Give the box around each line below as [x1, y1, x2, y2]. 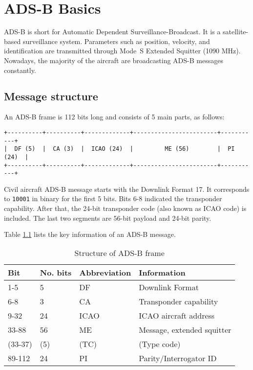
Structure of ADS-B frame [74, 247, 165, 258]
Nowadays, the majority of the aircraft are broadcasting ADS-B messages [4, 55, 223, 65]
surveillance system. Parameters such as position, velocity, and [22, 36, 210, 46]
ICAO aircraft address [139, 309, 215, 321]
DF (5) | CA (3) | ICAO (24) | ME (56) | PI [14, 145, 235, 153]
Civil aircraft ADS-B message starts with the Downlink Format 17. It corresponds [4, 184, 250, 194]
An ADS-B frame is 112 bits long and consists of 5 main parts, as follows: [4, 112, 225, 122]
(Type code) [139, 338, 181, 349]
